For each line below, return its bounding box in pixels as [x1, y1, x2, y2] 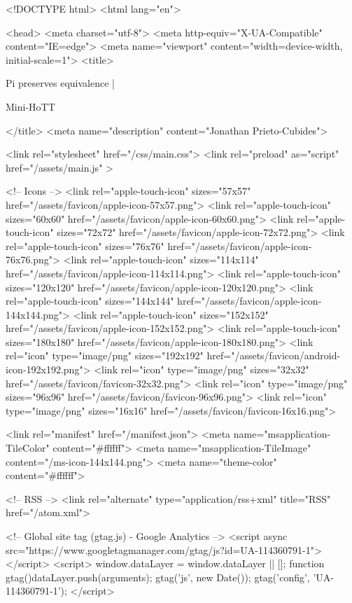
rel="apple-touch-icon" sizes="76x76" [6, 238, 164, 253]
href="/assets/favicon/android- [206, 348, 341, 363]
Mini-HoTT [6, 99, 55, 113]
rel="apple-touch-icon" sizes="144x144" [6, 293, 174, 308]
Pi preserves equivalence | [6, 76, 115, 90]
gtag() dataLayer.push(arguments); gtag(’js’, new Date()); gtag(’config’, [6, 569, 310, 584]
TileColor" [6, 441, 50, 455]
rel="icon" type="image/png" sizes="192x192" [6, 348, 204, 363]
